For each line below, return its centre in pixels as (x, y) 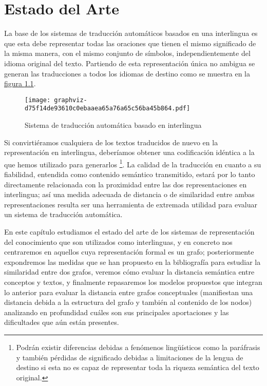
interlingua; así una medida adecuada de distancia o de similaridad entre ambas (129, 194)
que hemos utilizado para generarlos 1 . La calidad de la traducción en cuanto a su (133, 163)
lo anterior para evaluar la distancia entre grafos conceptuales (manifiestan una (129, 292)
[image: (38, 100)
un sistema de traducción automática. (63, 214)
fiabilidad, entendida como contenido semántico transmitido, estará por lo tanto (130, 174)
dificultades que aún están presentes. (62, 322)
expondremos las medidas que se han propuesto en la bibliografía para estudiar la (132, 262)
